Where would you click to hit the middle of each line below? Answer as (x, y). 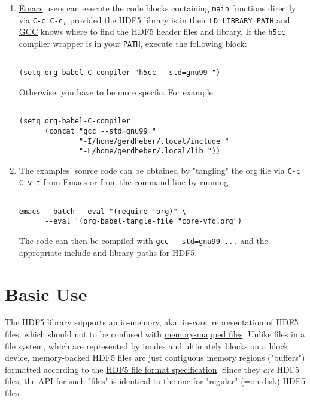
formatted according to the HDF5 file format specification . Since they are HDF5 (152, 369)
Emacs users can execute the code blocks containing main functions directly (157, 8)
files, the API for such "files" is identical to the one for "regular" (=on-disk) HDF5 (155, 381)
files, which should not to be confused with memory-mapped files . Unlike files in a (155, 334)
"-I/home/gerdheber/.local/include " (154, 141)
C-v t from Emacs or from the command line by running (124, 182)
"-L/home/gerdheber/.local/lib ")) (150, 151)
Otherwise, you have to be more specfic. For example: (117, 91)
